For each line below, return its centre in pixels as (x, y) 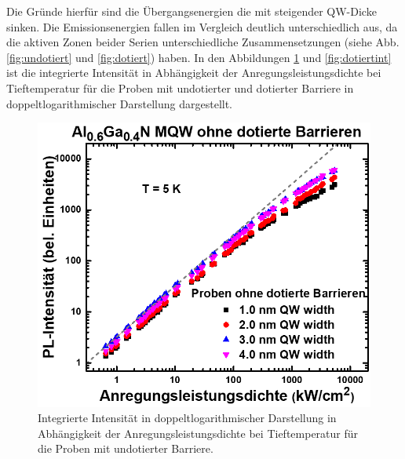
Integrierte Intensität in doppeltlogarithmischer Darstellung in (187, 418)
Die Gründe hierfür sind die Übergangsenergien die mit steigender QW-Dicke (192, 11)
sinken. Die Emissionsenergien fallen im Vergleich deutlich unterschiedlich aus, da (202, 26)
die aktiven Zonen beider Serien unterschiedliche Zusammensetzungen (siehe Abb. (203, 42)
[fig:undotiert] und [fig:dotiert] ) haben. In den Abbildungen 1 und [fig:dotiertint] (199, 57)
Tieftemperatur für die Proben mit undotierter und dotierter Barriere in (180, 87)
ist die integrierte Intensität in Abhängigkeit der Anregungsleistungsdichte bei (194, 73)
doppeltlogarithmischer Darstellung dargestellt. (120, 103)
